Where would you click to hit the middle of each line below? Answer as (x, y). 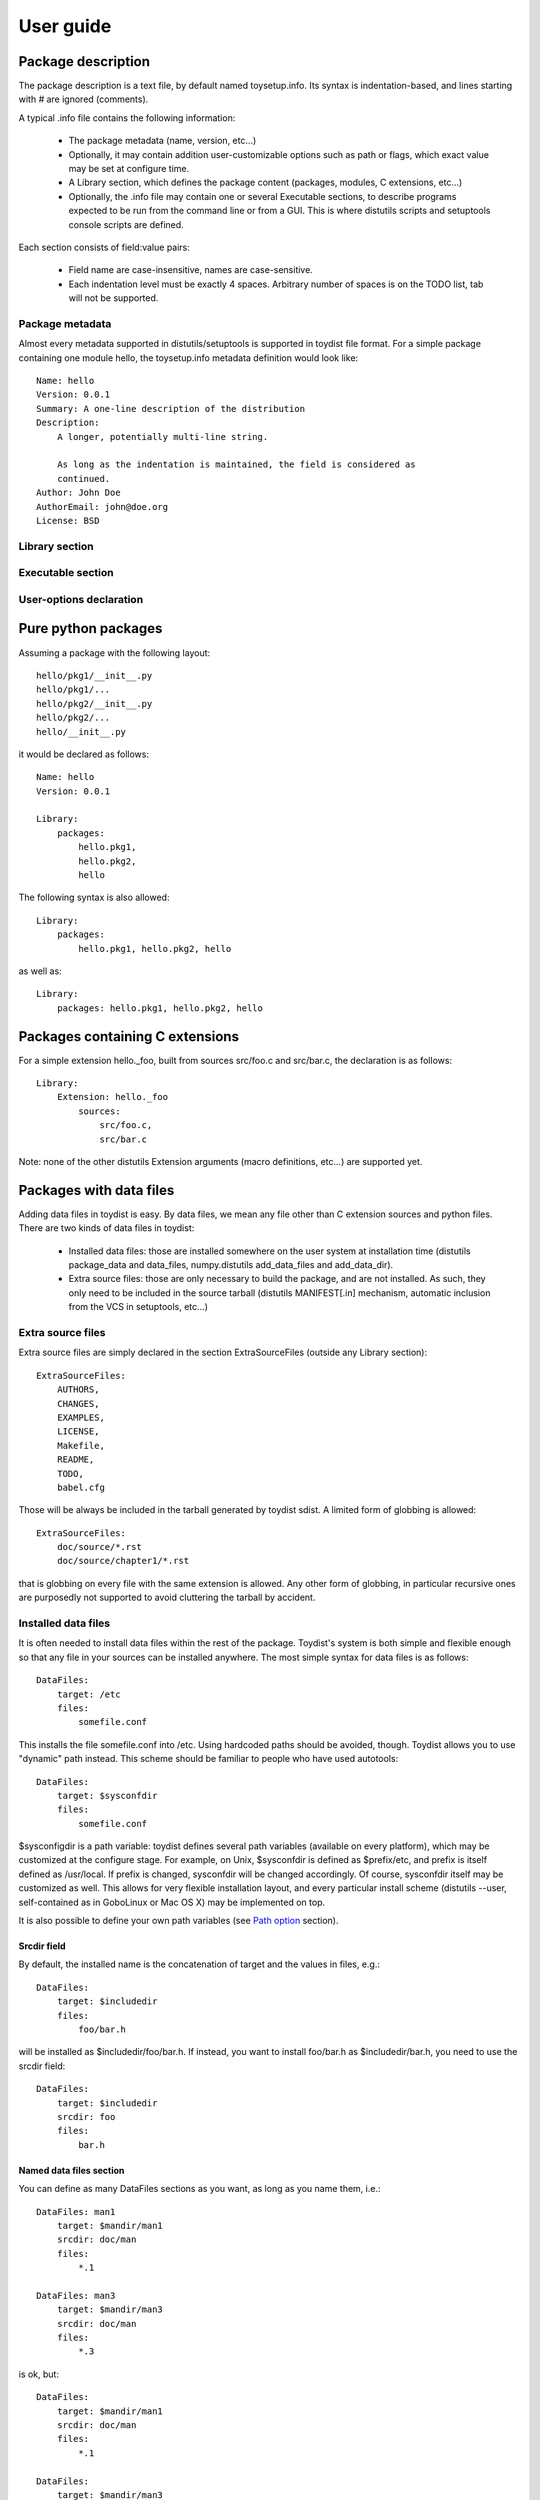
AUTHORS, (78, 1389)
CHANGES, (78, 1403)
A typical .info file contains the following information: (127, 117)
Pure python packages (90, 628)
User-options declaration (81, 599)
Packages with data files (96, 1190)
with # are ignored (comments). (83, 99)
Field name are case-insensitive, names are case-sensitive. (191, 270)
